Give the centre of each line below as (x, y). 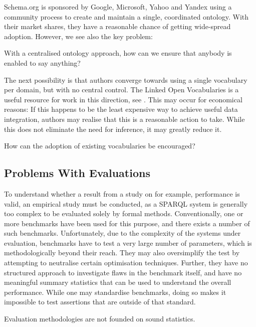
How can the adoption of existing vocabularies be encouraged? (100, 146)
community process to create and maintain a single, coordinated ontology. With (126, 16)
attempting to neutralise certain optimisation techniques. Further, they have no (126, 263)
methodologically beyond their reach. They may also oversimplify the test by (122, 253)
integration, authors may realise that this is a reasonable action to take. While (124, 119)
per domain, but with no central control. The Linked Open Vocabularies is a (121, 90)
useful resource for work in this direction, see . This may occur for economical (123, 99)
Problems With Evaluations (77, 173)
